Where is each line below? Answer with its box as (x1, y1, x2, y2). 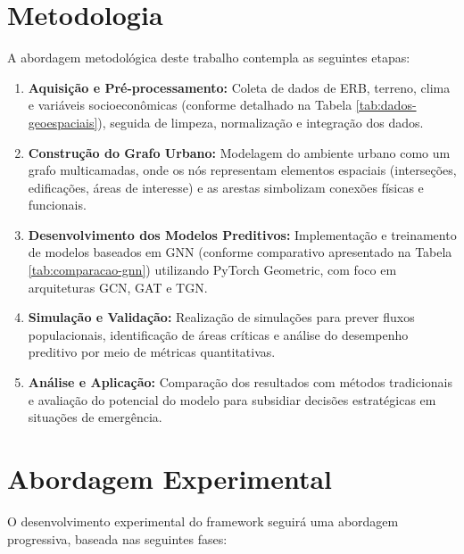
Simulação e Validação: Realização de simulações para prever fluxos (28, 308, 415, 327)
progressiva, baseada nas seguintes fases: (7, 529, 228, 548)
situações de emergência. (28, 408, 162, 426)
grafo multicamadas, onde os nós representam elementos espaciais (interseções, (28, 161, 457, 179)
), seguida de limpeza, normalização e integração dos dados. (97, 112, 424, 131)
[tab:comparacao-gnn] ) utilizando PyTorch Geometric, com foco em (28, 260, 397, 279)
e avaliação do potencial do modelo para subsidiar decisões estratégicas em (28, 390, 436, 409)
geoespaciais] (28, 112, 98, 131)
